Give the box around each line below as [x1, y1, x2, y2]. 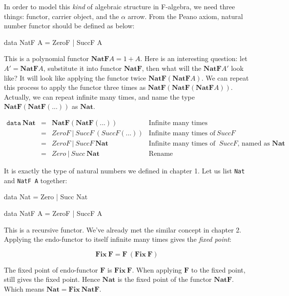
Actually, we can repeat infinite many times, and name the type [4, 91, 195, 102]
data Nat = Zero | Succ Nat [4, 191, 88, 202]
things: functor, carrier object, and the [4, 11, 119, 21]
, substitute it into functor [43, 63, 122, 73]
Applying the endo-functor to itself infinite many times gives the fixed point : [4, 234, 231, 244]
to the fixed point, [191, 264, 246, 275]
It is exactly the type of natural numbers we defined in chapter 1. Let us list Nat [4, 166, 245, 176]
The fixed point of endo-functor [4, 264, 98, 275]
